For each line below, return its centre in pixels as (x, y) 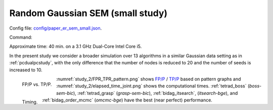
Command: (21, 37)
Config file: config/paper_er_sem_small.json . (56, 28)
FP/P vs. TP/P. (37, 84)
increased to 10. (26, 70)
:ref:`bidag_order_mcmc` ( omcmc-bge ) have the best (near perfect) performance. (127, 100)
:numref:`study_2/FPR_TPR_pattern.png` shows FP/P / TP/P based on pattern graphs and (148, 79)
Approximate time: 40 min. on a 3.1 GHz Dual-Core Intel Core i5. (76, 46)
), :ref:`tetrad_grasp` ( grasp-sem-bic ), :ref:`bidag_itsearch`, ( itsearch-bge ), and (156, 93)
